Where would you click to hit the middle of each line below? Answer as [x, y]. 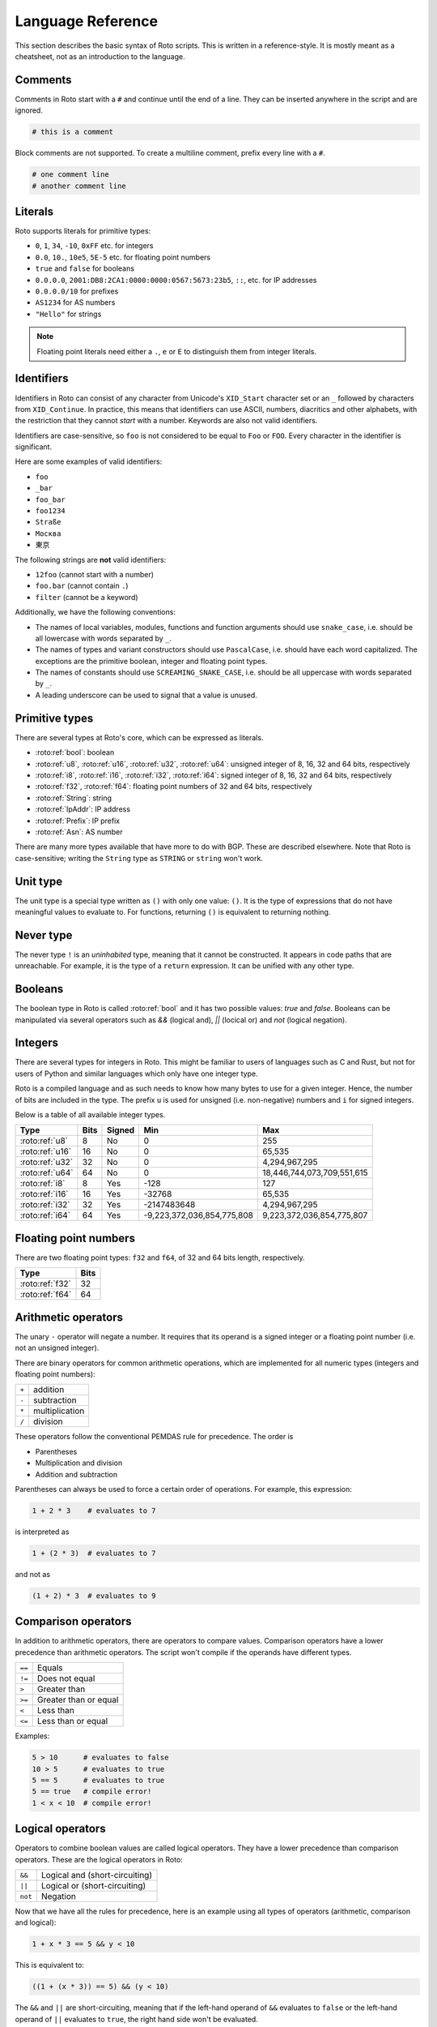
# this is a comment [72, 132]
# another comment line [79, 186]
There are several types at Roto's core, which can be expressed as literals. [139, 737]
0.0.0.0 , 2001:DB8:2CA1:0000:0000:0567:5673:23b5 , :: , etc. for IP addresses [176, 280]
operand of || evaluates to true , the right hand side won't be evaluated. [136, 2019]
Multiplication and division [79, 1463]
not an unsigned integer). [57, 1348]
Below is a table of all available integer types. [90, 1115]
